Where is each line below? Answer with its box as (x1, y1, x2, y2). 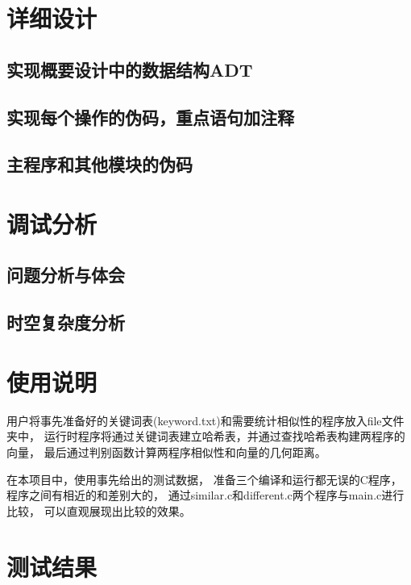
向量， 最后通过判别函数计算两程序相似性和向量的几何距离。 (6, 443, 326, 460)
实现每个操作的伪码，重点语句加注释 (6, 104, 294, 129)
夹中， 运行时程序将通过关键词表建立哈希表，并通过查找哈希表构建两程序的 (6, 428, 405, 445)
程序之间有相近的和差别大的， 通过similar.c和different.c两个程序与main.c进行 (6, 487, 405, 504)
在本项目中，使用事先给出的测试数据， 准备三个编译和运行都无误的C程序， (6, 470, 402, 487)
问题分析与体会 (6, 262, 125, 287)
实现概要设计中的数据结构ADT (6, 56, 253, 81)
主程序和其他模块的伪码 (6, 152, 193, 177)
